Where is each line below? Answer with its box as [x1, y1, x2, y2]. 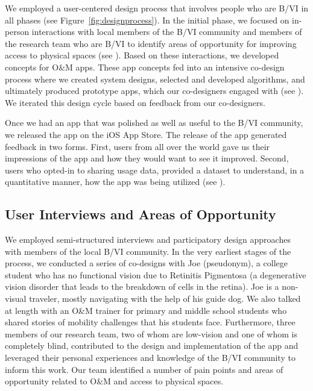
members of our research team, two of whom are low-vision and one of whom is [5, 327, 297, 340]
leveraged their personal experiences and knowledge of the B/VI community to [5, 351, 296, 364]
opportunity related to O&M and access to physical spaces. [5, 375, 224, 387]
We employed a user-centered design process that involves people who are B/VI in [5, 2, 309, 14]
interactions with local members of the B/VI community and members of [31, 25, 302, 38]
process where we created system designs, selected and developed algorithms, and [5, 72, 305, 85]
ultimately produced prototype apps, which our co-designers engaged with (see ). [5, 84, 304, 97]
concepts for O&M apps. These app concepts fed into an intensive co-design [5, 60, 285, 73]
